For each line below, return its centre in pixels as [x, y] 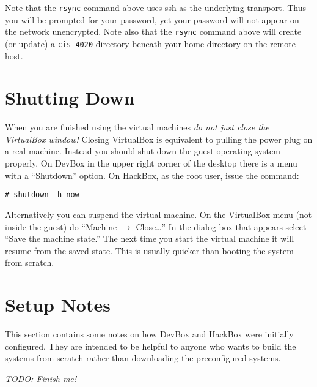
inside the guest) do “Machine [61, 226]
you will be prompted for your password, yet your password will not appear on [152, 19]
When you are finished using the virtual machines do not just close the [137, 127]
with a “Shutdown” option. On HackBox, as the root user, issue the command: [152, 175]
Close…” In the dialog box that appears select [221, 226]
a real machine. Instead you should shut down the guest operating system [143, 151]
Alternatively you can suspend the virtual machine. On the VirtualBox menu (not [158, 214]
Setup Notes [58, 305]
